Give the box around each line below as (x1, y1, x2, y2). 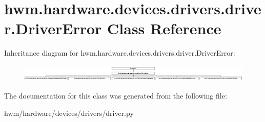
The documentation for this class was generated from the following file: (4, 90, 227, 101)
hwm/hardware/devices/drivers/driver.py (4, 107, 134, 118)
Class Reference (107, 18, 221, 39)
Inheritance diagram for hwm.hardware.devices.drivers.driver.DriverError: (4, 47, 235, 58)
